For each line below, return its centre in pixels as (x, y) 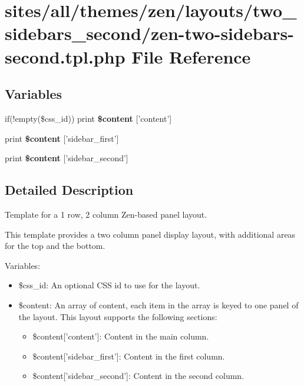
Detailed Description (69, 190)
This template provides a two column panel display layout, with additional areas (150, 234)
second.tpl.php (65, 56)
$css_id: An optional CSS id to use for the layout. (109, 285)
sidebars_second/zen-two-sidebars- (149, 33)
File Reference (191, 56)
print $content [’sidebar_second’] (67, 158)
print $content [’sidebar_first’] (62, 138)
